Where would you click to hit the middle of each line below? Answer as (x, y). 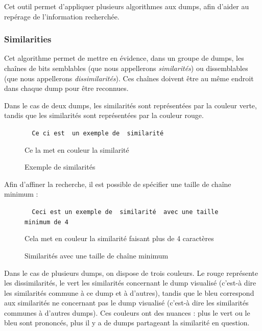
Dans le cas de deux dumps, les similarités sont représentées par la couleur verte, (130, 105)
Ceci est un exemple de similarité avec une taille (125, 212)
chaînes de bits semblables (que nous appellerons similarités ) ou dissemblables (126, 68)
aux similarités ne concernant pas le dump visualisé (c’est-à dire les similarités (126, 303)
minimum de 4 (46, 222)
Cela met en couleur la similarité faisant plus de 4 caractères (119, 238)
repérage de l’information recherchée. (62, 16)
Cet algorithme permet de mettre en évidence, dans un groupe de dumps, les (124, 58)
